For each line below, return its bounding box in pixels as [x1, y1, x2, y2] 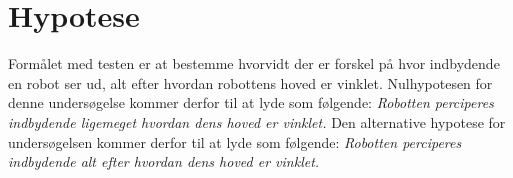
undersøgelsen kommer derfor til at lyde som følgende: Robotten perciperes [8, 131, 462, 152]
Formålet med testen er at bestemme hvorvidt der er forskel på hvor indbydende [8, 53, 500, 74]
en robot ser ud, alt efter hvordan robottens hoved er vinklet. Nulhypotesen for [8, 72, 493, 93]
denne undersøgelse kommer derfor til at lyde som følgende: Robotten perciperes [8, 92, 494, 113]
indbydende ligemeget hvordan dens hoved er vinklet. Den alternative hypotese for [8, 111, 506, 132]
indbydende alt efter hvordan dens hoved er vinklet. [8, 151, 320, 172]
